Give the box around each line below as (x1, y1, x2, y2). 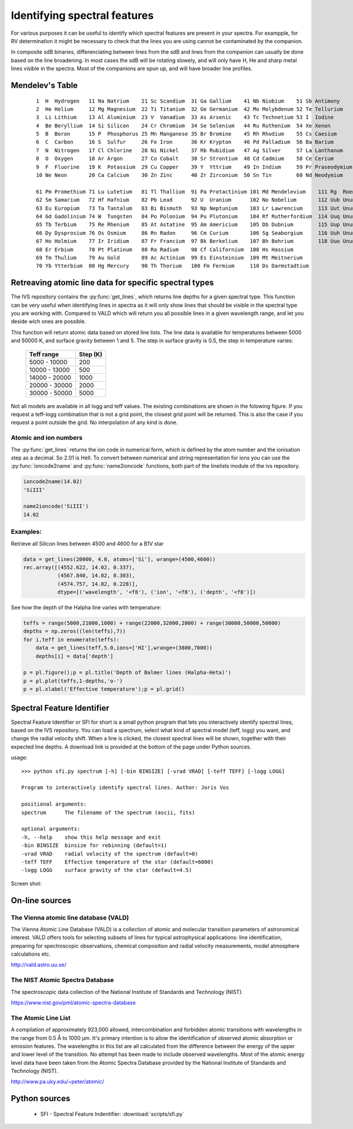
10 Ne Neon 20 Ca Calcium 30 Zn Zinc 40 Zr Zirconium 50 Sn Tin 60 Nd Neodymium (36, 172, 344, 179)
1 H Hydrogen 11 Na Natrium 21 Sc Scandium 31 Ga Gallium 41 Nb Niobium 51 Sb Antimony (36, 97, 341, 104)
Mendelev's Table (11, 80, 78, 90)
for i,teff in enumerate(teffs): (23, 636, 120, 643)
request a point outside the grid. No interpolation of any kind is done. (11, 419, 178, 426)
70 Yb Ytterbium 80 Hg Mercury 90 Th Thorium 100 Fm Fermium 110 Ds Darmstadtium (36, 262, 309, 270)
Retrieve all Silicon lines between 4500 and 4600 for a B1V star (11, 540, 164, 547)
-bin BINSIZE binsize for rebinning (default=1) (21, 842, 168, 849)
